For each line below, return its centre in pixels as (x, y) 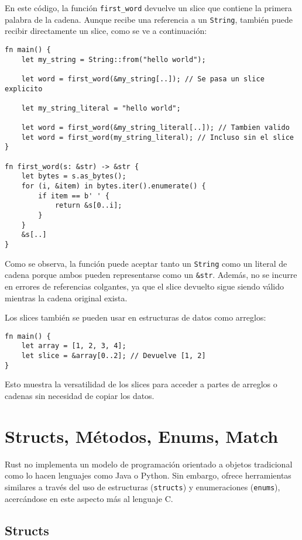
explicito (24, 89)
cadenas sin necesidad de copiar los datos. (80, 395)
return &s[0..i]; (88, 206)
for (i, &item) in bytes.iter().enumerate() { (114, 186)
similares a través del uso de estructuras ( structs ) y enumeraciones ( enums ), (143, 486)
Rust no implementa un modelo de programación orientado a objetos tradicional (149, 464)
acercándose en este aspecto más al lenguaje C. (89, 498)
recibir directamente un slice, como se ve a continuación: (106, 31)
